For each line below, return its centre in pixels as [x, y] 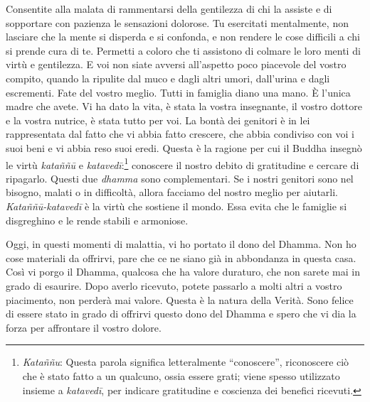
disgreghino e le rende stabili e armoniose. [97, 220]
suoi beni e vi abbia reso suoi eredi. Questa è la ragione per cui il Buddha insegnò [184, 147]
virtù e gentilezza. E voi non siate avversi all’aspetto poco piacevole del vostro [176, 64]
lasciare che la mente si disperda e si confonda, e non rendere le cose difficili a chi [183, 37]
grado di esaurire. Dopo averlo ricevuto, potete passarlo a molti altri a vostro [174, 285]
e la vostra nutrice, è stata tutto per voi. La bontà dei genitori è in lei [158, 120]
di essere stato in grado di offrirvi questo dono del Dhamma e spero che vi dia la [181, 314]
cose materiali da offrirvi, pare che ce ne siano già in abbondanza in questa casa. [181, 257]
